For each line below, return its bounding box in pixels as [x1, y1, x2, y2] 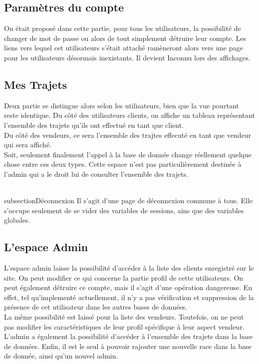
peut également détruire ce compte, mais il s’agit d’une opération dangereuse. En [4, 282, 253, 293]
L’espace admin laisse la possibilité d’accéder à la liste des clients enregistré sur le [4, 263, 254, 273]
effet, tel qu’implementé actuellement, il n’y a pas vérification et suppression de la [4, 292, 254, 302]
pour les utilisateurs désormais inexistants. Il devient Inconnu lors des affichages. [4, 52, 251, 62]
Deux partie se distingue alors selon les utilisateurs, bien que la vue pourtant [4, 100, 239, 110]
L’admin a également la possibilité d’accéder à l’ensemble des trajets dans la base [4, 331, 253, 342]
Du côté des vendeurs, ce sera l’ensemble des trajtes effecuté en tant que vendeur [4, 129, 251, 140]
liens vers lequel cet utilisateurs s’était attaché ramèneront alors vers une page [4, 42, 243, 53]
